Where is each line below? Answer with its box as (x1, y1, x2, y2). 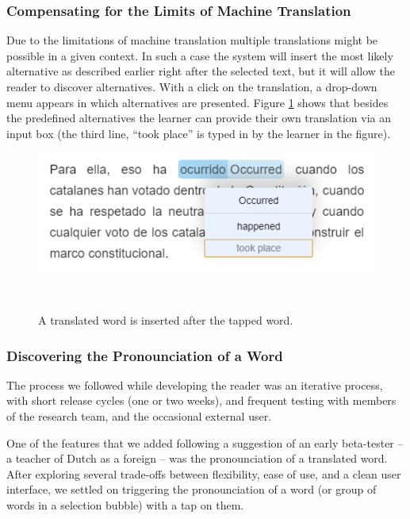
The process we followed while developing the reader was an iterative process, (6, 376, 383, 393)
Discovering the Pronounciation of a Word (6, 345, 283, 365)
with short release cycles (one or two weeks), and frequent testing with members (6, 392, 397, 409)
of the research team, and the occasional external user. (6, 408, 272, 425)
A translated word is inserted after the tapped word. (38, 312, 293, 329)
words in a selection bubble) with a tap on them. (6, 496, 244, 513)
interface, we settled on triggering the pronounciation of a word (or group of (6, 481, 377, 498)
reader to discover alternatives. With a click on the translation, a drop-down (6, 79, 377, 94)
